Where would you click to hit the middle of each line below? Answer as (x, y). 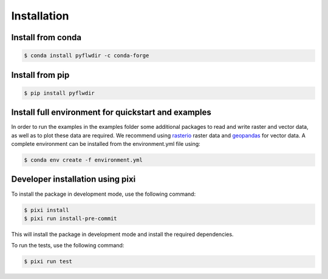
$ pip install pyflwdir (60, 93)
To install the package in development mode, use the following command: (104, 194)
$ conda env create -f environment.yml (83, 160)
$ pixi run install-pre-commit (71, 218)
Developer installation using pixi (73, 179)
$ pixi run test (48, 262)
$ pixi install (46, 210)
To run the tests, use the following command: (68, 246)
